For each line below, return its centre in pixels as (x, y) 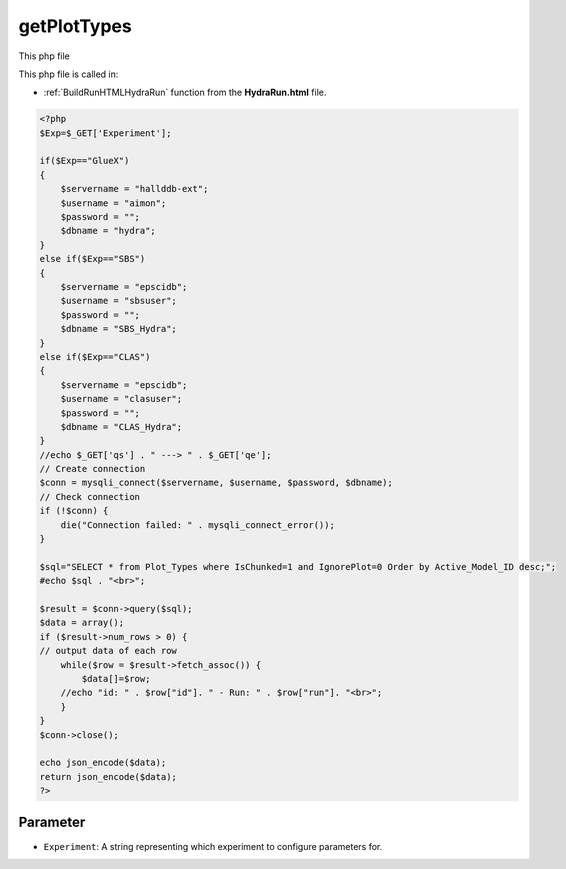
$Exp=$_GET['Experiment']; (105, 133)
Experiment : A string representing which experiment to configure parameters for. (213, 846)
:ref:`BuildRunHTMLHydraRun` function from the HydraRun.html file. (185, 92)
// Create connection (92, 469)
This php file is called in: (68, 74)
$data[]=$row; (116, 678)
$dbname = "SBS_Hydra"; (118, 329)
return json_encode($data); (108, 776)
